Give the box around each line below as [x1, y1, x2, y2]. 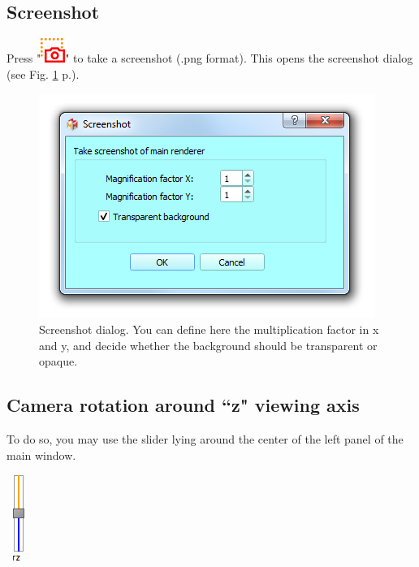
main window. [6, 446, 76, 463]
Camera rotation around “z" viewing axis [6, 392, 360, 418]
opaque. [39, 353, 78, 370]
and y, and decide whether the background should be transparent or [39, 336, 378, 353]
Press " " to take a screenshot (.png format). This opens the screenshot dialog [6, 50, 413, 67]
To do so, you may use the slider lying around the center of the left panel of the [6, 430, 404, 447]
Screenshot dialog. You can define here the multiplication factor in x [39, 320, 379, 337]
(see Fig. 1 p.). [6, 65, 80, 82]
